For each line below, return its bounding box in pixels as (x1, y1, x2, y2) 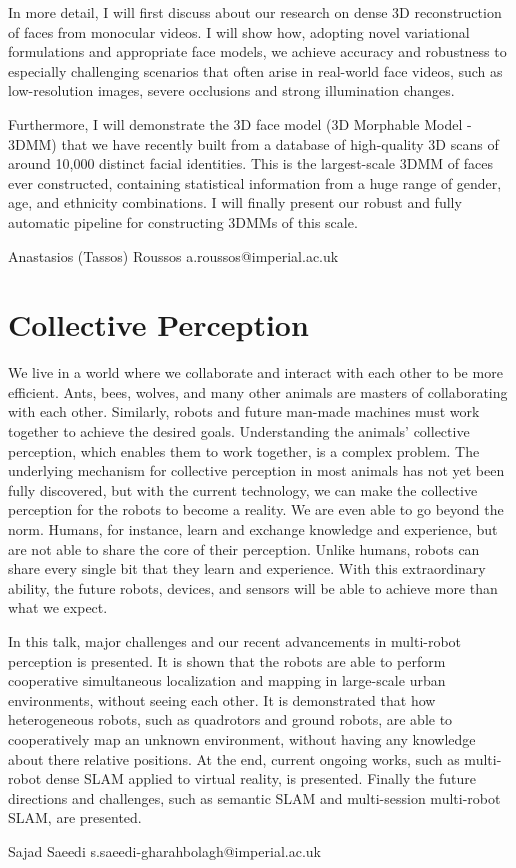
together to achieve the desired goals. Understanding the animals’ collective (8, 421, 470, 442)
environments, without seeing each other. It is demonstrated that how (8, 689, 436, 710)
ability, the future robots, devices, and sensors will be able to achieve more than (8, 577, 498, 598)
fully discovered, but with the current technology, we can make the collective (8, 479, 478, 500)
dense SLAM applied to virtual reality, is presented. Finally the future (45, 768, 476, 789)
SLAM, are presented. (8, 807, 142, 828)
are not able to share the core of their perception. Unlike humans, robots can (8, 538, 480, 559)
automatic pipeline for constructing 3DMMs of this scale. (8, 211, 358, 232)
